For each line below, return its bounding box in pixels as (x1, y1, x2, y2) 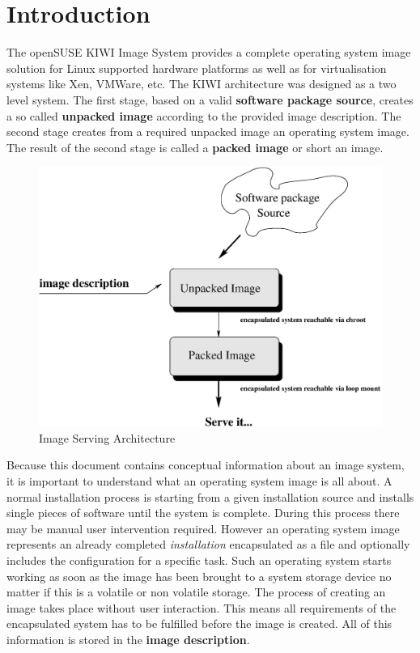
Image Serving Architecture (39, 429, 176, 446)
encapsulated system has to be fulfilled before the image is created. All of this (6, 615, 392, 632)
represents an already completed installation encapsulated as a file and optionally (6, 536, 410, 553)
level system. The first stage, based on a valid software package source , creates (6, 91, 414, 108)
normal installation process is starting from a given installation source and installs (6, 488, 414, 505)
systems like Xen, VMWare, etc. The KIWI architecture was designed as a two (6, 75, 397, 92)
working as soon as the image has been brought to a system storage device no (6, 567, 392, 584)
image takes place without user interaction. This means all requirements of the (6, 599, 397, 616)
